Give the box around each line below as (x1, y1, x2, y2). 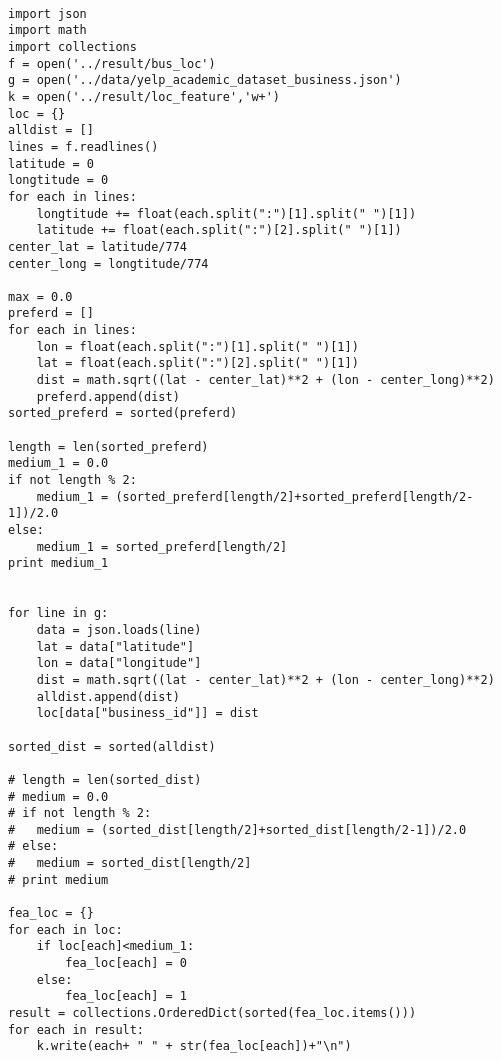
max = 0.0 (8, 289, 73, 304)
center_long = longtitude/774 (8, 256, 209, 271)
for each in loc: (8, 922, 123, 937)
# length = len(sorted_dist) (8, 772, 202, 787)
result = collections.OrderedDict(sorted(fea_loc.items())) (8, 1006, 417, 1021)
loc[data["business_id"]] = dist (36, 706, 259, 721)
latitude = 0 (8, 156, 94, 171)
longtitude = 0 (8, 173, 109, 188)
